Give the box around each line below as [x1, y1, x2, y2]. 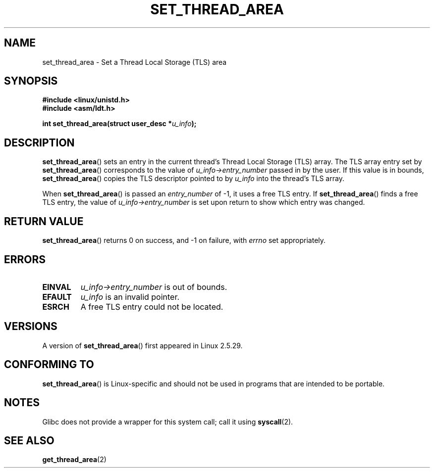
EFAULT [42, 291, 72, 302]
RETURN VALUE [4, 215, 84, 228]
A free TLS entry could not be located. [80, 301, 223, 312]
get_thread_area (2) [42, 455, 107, 464]
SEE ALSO [4, 434, 54, 447]
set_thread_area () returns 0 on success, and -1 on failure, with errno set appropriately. [42, 236, 326, 245]
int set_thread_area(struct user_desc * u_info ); [42, 119, 197, 128]
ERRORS [4, 253, 46, 266]
